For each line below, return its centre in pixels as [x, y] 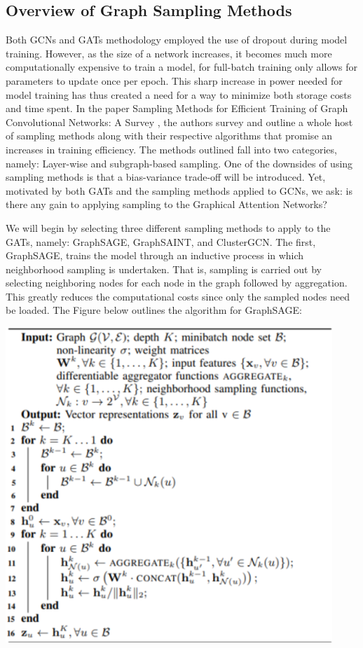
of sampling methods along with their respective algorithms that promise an [169, 136]
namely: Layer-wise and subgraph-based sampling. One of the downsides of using [179, 163]
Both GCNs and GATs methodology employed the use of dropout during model [177, 40]
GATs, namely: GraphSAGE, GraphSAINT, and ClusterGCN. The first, [161, 241]
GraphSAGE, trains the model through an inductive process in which [155, 255]
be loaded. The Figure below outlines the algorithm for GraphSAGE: [154, 310]
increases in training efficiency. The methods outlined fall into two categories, [171, 149]
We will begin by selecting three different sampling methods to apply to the [168, 227]
